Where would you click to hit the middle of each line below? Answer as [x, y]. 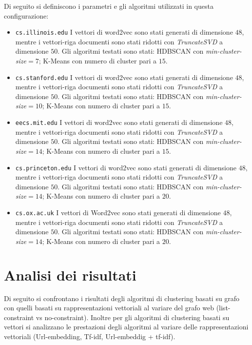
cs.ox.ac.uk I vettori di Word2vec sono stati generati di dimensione [118, 212]
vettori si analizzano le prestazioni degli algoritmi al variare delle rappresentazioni [126, 327]
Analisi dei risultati [70, 274]
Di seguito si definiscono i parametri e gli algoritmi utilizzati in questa [109, 6]
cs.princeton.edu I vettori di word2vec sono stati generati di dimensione [126, 167]
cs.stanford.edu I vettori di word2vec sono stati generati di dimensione [124, 77]
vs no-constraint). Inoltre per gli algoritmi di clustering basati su [133, 317]
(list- [223, 308]
